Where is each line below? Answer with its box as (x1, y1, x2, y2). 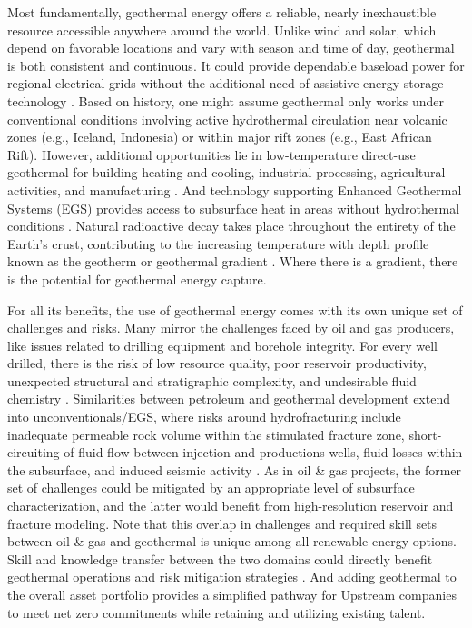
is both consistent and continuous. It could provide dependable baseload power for (7, 55, 465, 75)
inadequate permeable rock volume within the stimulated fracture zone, (7, 424, 405, 444)
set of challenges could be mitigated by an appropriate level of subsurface (7, 478, 415, 497)
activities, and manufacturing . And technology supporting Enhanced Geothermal (7, 180, 462, 199)
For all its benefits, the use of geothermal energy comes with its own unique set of (7, 300, 463, 319)
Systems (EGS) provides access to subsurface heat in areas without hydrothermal (7, 198, 460, 217)
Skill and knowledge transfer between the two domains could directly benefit (7, 549, 433, 568)
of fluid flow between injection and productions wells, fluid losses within (64, 443, 463, 462)
